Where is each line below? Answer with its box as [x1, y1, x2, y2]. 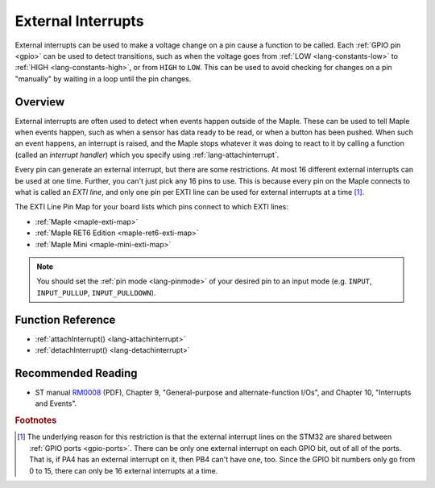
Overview [14, 95, 65, 109]
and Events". [35, 399, 77, 408]
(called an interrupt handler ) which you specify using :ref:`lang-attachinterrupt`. [14, 150, 280, 159]
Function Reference [14, 312, 116, 326]
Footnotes [14, 415, 57, 426]
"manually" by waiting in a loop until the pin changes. [14, 73, 192, 84]
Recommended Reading [14, 366, 138, 380]
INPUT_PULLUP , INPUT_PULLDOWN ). [36, 287, 156, 297]
